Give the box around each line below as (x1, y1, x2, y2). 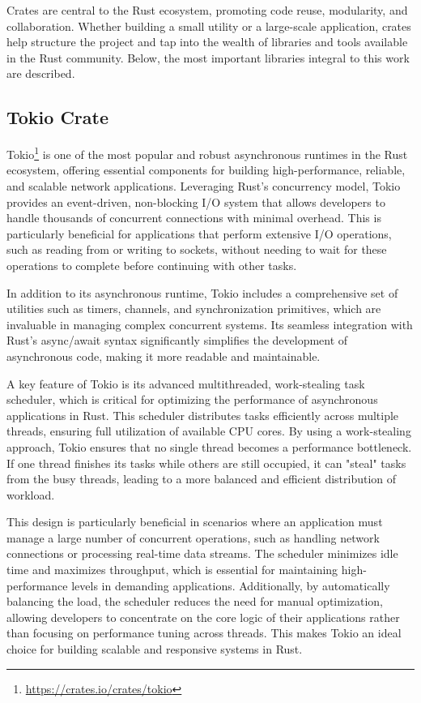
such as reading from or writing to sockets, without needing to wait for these (6, 241, 387, 258)
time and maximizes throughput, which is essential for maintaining (6, 561, 338, 578)
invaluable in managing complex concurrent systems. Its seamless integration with (6, 315, 413, 332)
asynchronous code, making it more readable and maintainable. (6, 347, 321, 364)
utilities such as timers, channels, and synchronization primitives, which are (6, 300, 381, 317)
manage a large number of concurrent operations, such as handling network (6, 529, 380, 546)
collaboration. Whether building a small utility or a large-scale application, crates (6, 17, 411, 34)
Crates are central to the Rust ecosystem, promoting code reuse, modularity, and (6, 2, 408, 18)
